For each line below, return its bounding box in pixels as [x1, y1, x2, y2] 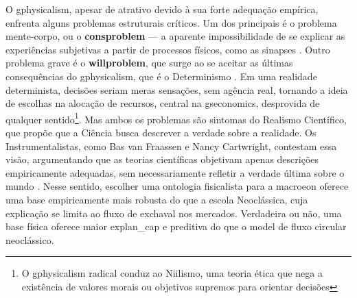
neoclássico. [5, 232, 54, 247]
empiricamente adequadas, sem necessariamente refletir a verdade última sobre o [5, 165, 345, 179]
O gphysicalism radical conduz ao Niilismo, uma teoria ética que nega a [21, 266, 323, 280]
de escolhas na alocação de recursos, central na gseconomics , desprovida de [5, 96, 320, 110]
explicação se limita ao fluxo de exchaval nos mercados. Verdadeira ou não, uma [5, 206, 342, 220]
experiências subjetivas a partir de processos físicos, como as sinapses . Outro [5, 42, 330, 56]
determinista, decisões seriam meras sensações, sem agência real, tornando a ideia [5, 82, 348, 97]
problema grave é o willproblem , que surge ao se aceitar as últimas [5, 55, 293, 70]
